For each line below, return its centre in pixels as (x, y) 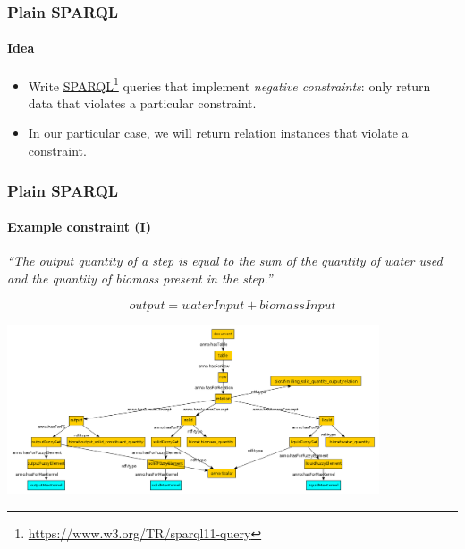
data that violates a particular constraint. (142, 102)
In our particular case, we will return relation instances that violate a (218, 133)
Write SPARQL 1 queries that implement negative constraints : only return (229, 84)
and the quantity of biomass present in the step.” (140, 278)
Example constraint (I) (79, 227)
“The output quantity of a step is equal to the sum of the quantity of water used (225, 261)
